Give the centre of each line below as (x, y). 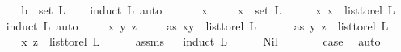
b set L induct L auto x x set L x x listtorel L (208, 10)
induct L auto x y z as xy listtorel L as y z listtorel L (197, 25)
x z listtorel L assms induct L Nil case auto (201, 41)
